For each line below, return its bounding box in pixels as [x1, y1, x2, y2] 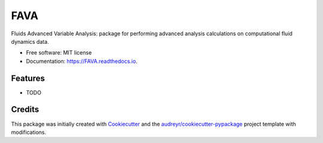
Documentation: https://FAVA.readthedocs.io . [26, 57, 138, 65]
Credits [11, 105, 39, 115]
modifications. [11, 129, 47, 136]
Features [11, 73, 45, 83]
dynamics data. [11, 38, 49, 45]
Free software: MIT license [26, 49, 92, 56]
